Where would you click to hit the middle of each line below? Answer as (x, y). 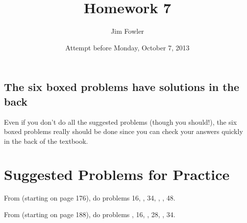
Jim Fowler (127, 31)
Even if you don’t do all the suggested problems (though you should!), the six (121, 122)
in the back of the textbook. (46, 141)
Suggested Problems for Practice (117, 174)
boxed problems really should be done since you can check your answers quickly (123, 131)
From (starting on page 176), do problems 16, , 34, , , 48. (90, 198)
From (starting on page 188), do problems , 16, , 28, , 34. (90, 214)
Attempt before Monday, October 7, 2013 (127, 47)
